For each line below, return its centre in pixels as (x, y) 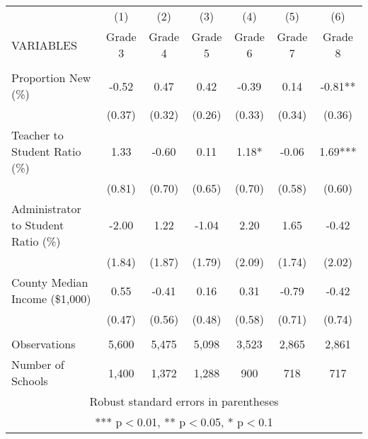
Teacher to (38, 135)
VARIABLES (44, 45)
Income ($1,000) (51, 298)
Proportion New (51, 78)
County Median (50, 282)
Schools (30, 381)
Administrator (46, 209)
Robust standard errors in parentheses (184, 401)
